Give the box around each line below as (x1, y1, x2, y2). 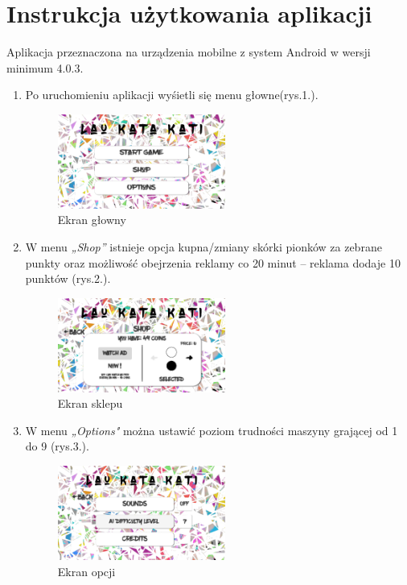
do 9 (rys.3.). (25, 438, 89, 454)
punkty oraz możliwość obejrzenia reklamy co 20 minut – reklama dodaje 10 (25, 254, 401, 271)
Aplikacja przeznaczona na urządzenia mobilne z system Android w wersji (6, 44, 371, 60)
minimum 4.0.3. (6, 59, 84, 76)
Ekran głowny (57, 211, 126, 228)
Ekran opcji (57, 562, 116, 579)
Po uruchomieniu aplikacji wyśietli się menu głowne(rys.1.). (25, 86, 319, 103)
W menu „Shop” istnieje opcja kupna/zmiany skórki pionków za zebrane (25, 239, 382, 255)
